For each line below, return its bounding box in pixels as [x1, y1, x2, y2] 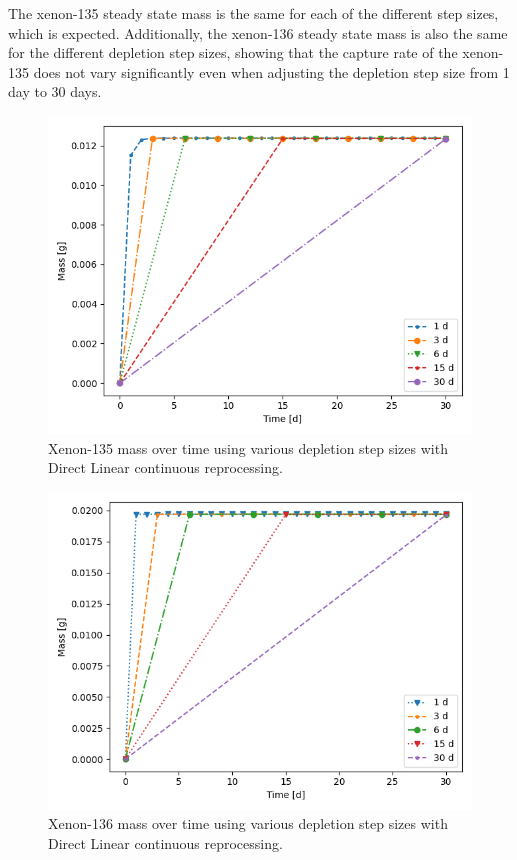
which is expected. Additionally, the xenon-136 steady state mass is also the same [8, 22, 508, 43]
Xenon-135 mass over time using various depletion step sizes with [48, 437, 448, 458]
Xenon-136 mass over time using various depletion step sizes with [48, 813, 448, 834]
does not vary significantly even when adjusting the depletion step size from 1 [33, 61, 510, 82]
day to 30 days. [8, 81, 102, 102]
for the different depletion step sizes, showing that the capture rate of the [8, 42, 458, 63]
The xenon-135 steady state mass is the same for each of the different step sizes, [8, 3, 499, 23]
